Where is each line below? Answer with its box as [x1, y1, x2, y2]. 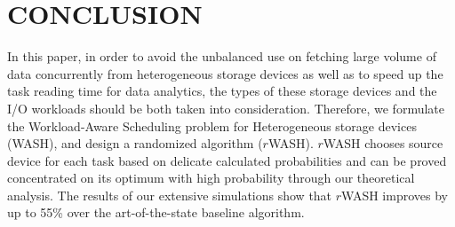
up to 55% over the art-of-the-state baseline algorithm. [7, 203, 305, 222]
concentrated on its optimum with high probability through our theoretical [7, 168, 415, 187]
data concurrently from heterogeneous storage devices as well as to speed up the [7, 64, 443, 82]
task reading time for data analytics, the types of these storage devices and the [7, 82, 437, 100]
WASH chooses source [323, 134, 443, 153]
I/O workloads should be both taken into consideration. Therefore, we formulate [7, 98, 444, 117]
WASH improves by [341, 185, 448, 204]
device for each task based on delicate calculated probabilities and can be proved [7, 151, 447, 169]
